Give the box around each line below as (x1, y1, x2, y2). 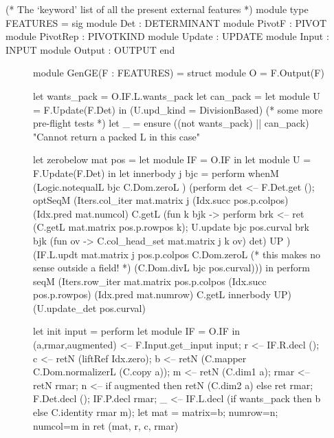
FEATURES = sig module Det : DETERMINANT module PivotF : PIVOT (5, 15, 327, 30)
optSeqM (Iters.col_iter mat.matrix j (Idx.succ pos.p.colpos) (33, 193, 289, 207)
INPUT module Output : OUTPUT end (5, 42, 175, 56)
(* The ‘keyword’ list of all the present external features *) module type (5, 2, 309, 16)
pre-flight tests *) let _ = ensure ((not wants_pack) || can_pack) (33, 116, 309, 130)
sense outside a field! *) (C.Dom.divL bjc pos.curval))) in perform (33, 260, 310, 275)
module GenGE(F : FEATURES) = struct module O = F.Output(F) (33, 65, 324, 80)
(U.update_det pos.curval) (33, 300, 146, 315)
